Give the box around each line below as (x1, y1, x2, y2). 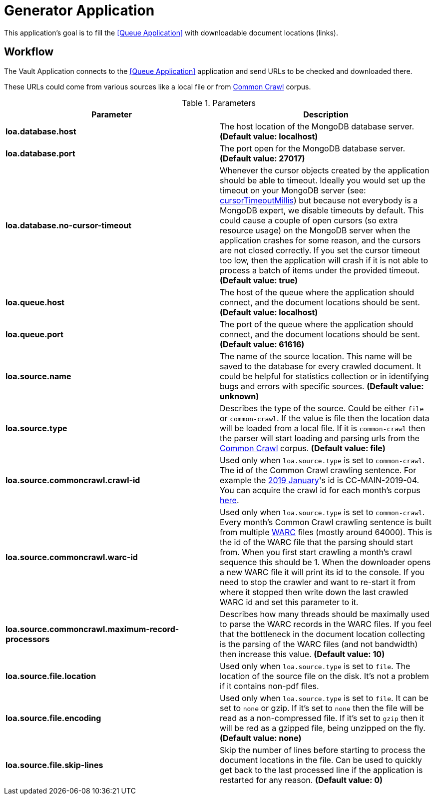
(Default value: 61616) (220, 339, 305, 349)
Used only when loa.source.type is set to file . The (220, 661, 411, 671)
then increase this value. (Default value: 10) (220, 649, 385, 659)
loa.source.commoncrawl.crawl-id (5, 475, 140, 485)
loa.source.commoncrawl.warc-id (5, 552, 138, 562)
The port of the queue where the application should (220, 319, 414, 329)
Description (303, 109, 349, 119)
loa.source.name (5, 371, 71, 381)
